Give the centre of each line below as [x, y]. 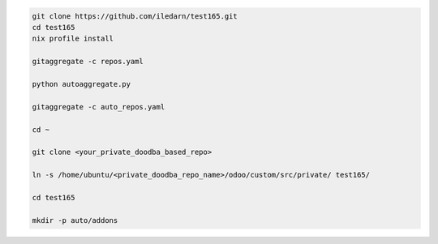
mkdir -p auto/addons [75, 220]
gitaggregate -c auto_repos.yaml [99, 107]
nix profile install [73, 39]
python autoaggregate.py [82, 84]
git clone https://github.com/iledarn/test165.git [135, 16]
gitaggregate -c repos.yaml [88, 62]
